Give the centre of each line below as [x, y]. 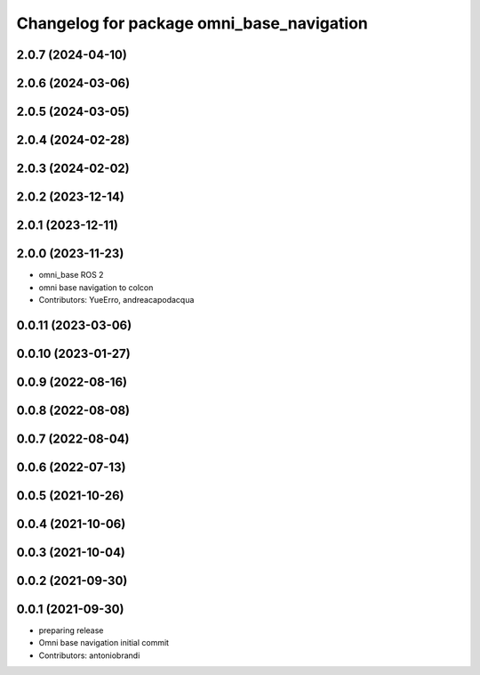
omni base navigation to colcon [96, 287]
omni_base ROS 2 [71, 275]
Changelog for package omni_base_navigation [192, 23]
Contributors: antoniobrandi [89, 655]
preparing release [71, 630]
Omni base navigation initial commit [104, 643]
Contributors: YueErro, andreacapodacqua [116, 299]
